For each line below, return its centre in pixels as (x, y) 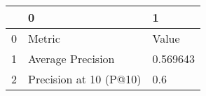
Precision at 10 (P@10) (85, 79)
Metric (44, 38)
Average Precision (71, 59)
